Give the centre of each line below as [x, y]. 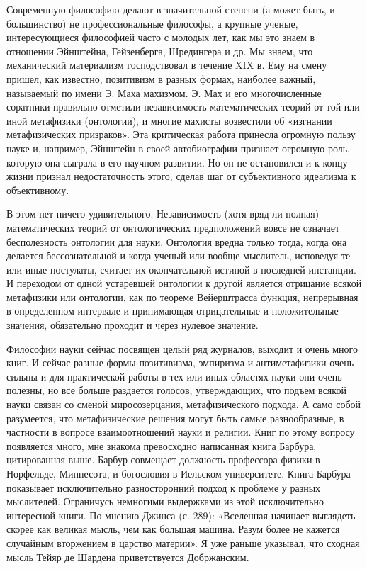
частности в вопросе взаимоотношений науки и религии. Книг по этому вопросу [181, 432]
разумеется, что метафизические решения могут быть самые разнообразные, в [175, 418]
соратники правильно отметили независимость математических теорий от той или [183, 107]
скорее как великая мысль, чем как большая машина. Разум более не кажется [173, 529]
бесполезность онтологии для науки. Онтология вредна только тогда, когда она [177, 241]
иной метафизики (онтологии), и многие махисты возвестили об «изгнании [169, 120]
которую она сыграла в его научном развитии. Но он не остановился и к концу [177, 162]
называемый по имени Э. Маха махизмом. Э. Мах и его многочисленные [164, 92]
